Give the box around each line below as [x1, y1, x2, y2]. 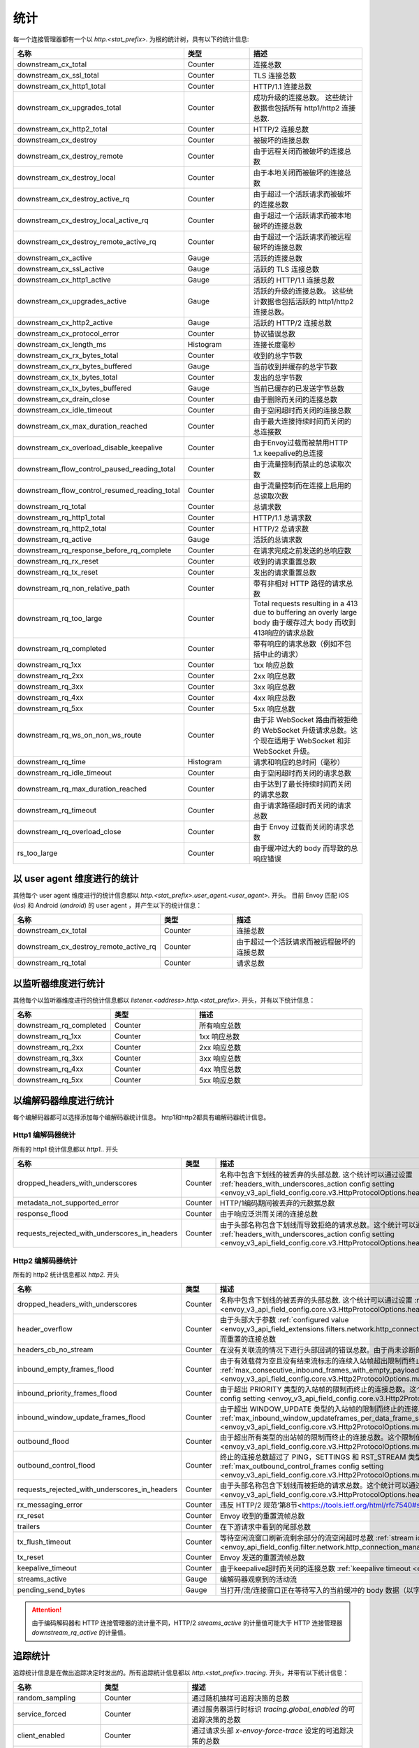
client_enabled [17, 1731, 66, 1740]
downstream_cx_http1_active [17, 275, 112, 285]
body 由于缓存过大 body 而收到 [253, 617, 356, 627]
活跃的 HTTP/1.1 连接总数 [253, 275, 335, 285]
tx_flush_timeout [17, 1537, 71, 1547]
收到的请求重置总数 [253, 557, 317, 566]
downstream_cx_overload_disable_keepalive [17, 443, 163, 452]
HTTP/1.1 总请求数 [253, 513, 312, 522]
